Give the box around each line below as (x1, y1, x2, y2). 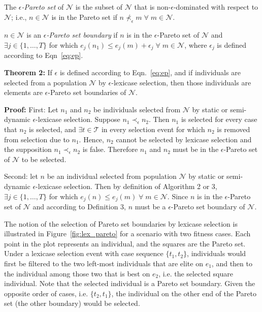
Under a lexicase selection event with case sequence (4, 248, 163, 259)
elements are (4, 87, 43, 98)
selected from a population (4, 77, 87, 87)
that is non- (134, 2, 171, 12)
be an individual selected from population (47, 171, 177, 181)
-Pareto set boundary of (171, 201, 245, 212)
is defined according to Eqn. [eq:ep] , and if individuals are (59, 67, 241, 78)
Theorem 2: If (4, 67, 52, 78)
